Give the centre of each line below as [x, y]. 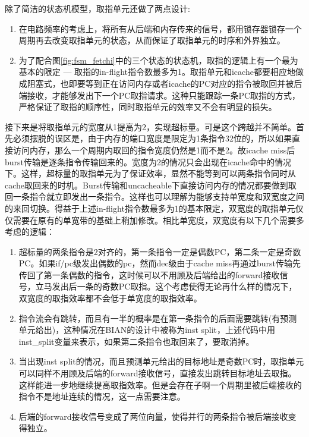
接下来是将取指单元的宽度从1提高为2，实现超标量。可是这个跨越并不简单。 [150, 126]
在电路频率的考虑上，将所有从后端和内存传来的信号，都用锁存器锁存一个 [160, 28]
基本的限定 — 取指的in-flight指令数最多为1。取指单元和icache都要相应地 [157, 72]
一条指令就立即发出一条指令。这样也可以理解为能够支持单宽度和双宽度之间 [158, 197]
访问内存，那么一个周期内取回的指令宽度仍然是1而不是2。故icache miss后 [154, 150]
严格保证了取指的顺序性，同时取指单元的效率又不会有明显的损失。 [148, 107]
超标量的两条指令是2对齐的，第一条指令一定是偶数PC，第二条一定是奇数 [160, 251]
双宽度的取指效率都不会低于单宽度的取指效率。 [110, 298]
